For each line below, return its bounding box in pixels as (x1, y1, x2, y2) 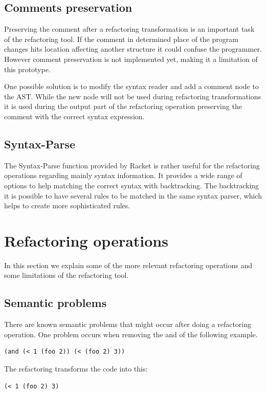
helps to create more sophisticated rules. (4, 200, 130, 211)
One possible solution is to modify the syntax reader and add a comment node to (4, 81, 259, 92)
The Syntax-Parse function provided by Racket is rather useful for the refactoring (4, 160, 260, 170)
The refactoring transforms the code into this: (4, 363, 148, 374)
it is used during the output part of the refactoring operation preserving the (4, 101, 242, 112)
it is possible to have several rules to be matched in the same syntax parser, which (4, 190, 262, 201)
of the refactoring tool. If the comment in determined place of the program (4, 33, 238, 44)
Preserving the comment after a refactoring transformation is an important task (4, 24, 255, 34)
